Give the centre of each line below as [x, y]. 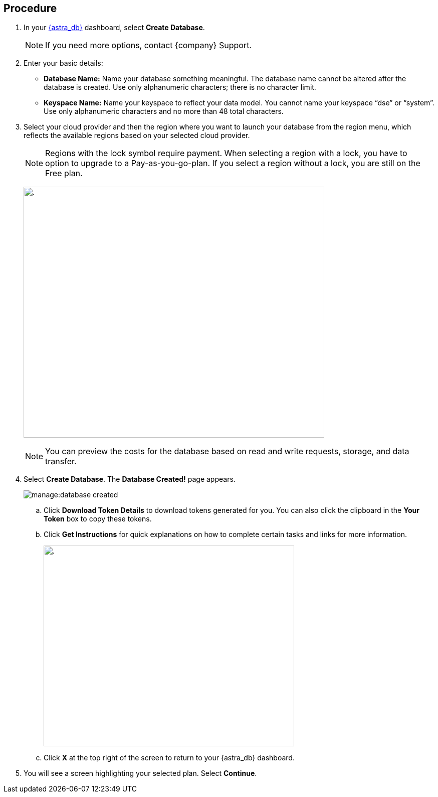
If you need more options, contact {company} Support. [148, 45]
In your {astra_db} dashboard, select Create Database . [114, 28]
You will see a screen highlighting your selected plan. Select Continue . [140, 773]
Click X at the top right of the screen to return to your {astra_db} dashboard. [169, 758]
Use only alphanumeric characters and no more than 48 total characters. [164, 111]
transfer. [61, 461]
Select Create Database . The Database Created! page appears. [130, 479]
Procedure [30, 8]
